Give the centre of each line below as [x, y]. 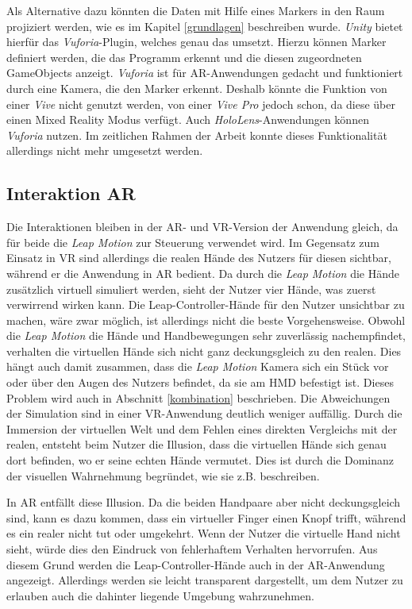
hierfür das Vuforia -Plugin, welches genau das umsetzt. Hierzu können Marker [196, 42]
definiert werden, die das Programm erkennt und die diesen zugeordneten [184, 57]
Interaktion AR [71, 193]
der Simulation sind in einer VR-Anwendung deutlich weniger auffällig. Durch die [204, 413]
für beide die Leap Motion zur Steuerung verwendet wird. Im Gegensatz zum [193, 242]
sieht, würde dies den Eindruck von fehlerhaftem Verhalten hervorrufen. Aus [192, 549]
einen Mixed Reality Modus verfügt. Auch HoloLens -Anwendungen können [188, 119]
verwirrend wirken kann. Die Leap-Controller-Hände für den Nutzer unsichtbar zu [206, 304]
